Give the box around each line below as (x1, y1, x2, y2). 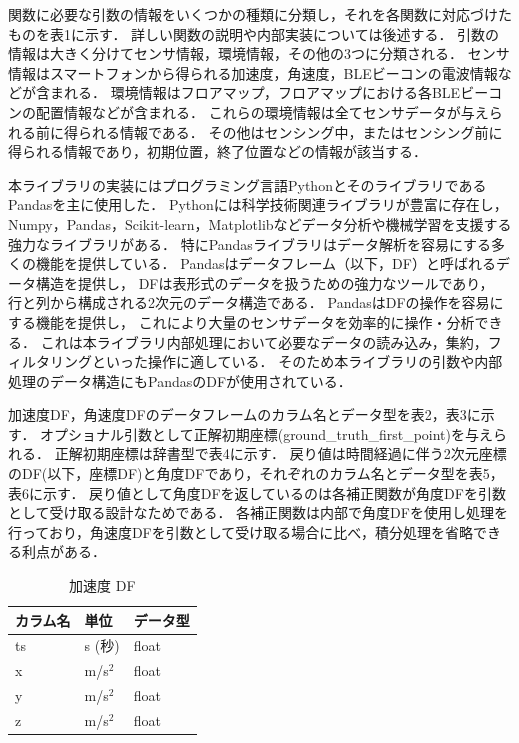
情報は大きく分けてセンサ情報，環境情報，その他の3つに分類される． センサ (8, 43, 510, 64)
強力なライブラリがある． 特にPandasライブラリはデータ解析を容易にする (8, 233, 492, 254)
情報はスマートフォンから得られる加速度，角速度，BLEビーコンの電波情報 (8, 62, 498, 83)
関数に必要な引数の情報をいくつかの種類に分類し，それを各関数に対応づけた (8, 4, 512, 24)
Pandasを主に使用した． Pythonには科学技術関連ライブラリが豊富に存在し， (8, 194, 508, 215)
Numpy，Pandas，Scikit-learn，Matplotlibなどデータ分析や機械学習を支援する (8, 213, 512, 234)
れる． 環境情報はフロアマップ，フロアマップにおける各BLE (63, 82, 461, 103)
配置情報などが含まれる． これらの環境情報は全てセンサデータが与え (35, 101, 489, 122)
